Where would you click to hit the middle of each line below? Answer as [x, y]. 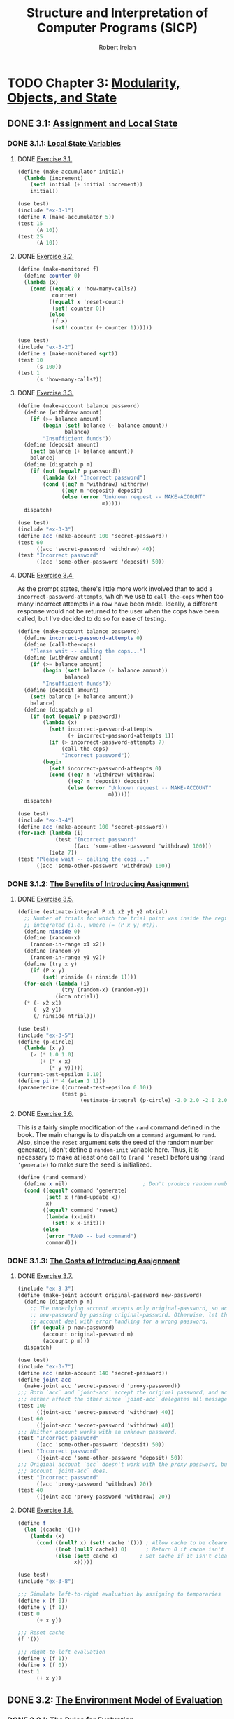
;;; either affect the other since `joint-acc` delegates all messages [124, 1399]
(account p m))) [66, 1341]
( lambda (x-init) [71, 1217]
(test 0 [28, 1614]
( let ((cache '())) [52, 1530]
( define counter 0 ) [52, 276]
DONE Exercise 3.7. [45, 1276]
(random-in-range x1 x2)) [68, 944]
